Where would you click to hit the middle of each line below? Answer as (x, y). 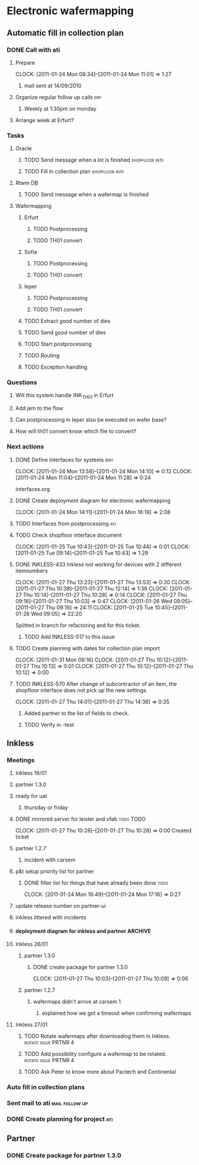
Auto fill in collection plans (46, 1087)
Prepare (25, 62)
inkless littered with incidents (51, 917)
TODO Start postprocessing (58, 344)
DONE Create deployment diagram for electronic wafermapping (93, 501)
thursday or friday (46, 808)
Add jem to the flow (39, 409)
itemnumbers (31, 571)
